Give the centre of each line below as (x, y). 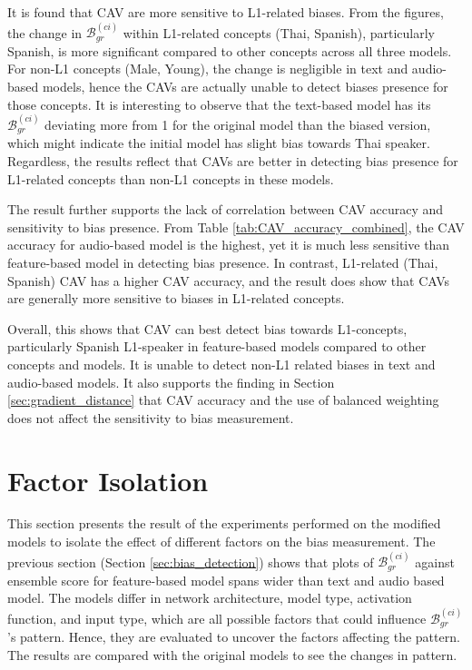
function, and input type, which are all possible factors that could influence (217, 618)
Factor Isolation (108, 480)
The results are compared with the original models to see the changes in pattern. (232, 654)
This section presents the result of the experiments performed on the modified (224, 523)
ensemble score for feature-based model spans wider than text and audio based (226, 580)
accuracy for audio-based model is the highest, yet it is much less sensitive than (229, 245)
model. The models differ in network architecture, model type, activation (210, 598)
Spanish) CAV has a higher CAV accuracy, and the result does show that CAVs (229, 280)
